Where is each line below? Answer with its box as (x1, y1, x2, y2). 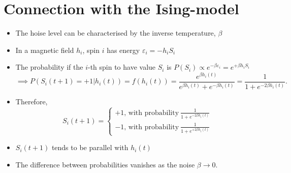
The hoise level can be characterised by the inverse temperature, (15, 27, 216, 38)
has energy (107, 44, 140, 55)
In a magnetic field (15, 44, 74, 55)
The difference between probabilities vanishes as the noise (15, 159, 195, 169)
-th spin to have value (87, 62, 156, 72)
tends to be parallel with (51, 142, 128, 153)
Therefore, (15, 96, 48, 107)
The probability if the (15, 62, 83, 72)
